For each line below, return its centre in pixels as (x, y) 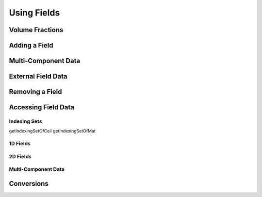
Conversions (29, 184)
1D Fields (20, 144)
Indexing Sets (25, 121)
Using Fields (34, 13)
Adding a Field (31, 45)
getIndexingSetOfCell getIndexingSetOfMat (52, 131)
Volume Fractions (36, 30)
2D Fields (20, 156)
